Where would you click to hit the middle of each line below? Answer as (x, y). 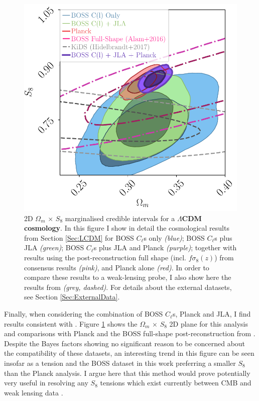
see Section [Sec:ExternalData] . (72, 297)
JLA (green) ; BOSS (54, 247)
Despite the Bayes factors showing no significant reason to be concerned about (125, 343)
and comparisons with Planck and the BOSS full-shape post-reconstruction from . (130, 333)
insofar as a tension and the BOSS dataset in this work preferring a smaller (120, 363)
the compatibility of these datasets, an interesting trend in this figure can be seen (129, 353)
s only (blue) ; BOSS (174, 237)
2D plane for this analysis (209, 323)
